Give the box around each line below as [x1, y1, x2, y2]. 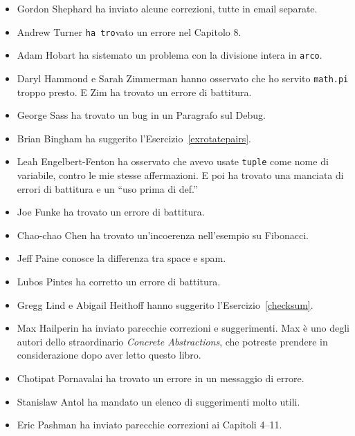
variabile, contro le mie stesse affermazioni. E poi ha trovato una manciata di [17, 168, 344, 182]
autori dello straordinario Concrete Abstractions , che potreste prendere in [17, 334, 328, 348]
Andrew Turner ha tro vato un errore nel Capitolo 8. [17, 24, 242, 39]
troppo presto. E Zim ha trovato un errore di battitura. [17, 84, 252, 99]
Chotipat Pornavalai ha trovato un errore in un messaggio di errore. [17, 370, 304, 385]
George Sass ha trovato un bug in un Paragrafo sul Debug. [17, 108, 266, 122]
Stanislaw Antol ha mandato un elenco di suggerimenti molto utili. [17, 394, 300, 408]
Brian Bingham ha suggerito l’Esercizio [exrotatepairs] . [17, 131, 252, 145]
